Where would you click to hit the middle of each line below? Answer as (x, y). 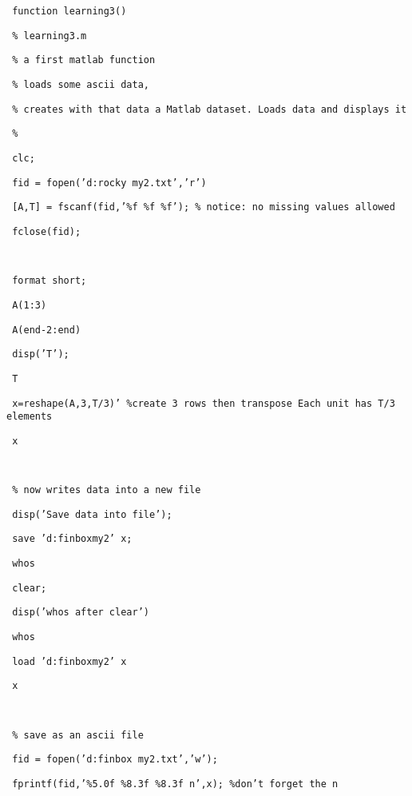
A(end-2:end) (47, 330)
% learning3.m (50, 36)
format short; (50, 281)
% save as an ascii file (78, 735)
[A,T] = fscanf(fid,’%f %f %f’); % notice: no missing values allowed (204, 207)
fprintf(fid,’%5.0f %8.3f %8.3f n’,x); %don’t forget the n (175, 784)
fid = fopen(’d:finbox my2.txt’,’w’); (115, 760)
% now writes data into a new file (107, 490)
